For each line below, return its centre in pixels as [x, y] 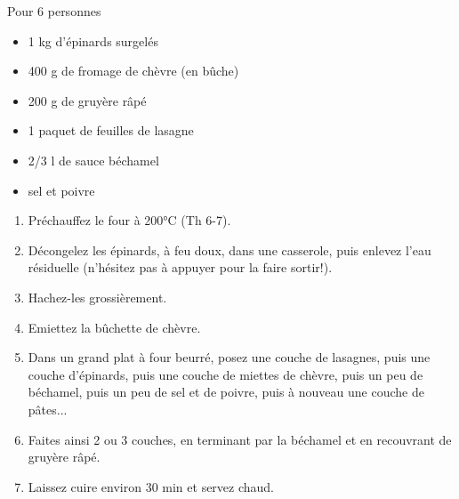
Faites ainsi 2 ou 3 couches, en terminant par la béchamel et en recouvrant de [240, 439]
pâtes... [48, 409]
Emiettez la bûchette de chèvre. [114, 327]
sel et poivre [61, 190]
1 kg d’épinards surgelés [93, 40]
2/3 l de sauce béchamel [93, 160]
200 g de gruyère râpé [87, 100]
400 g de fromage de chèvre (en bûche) [133, 71]
